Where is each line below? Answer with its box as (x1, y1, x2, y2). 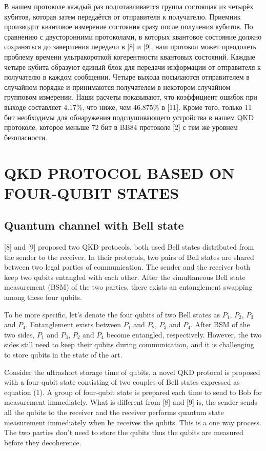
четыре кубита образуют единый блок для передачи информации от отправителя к (4, 61, 261, 72)
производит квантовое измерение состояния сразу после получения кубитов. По (4, 21, 253, 32)
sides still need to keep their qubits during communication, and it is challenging (4, 339, 254, 350)
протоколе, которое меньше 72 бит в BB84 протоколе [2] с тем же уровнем (4, 122, 238, 133)
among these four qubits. (4, 292, 82, 303)
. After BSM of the (190, 319, 250, 330)
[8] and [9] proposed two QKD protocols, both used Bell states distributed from (4, 241, 254, 252)
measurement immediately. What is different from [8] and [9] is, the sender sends (4, 397, 258, 407)
